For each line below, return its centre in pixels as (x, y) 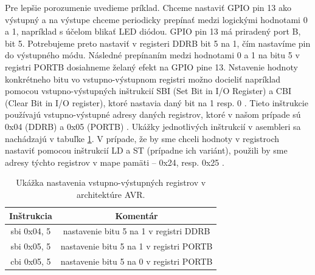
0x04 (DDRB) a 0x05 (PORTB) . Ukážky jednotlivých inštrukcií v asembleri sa (153, 126)
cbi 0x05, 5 (31, 261)
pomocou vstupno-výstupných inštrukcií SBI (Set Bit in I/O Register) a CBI (148, 91)
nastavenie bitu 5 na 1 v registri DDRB (137, 231)
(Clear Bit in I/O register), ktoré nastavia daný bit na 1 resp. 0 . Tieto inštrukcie (157, 102)
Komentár (137, 215)
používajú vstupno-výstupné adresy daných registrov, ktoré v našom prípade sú (153, 114)
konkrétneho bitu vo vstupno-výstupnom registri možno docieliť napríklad (143, 79)
